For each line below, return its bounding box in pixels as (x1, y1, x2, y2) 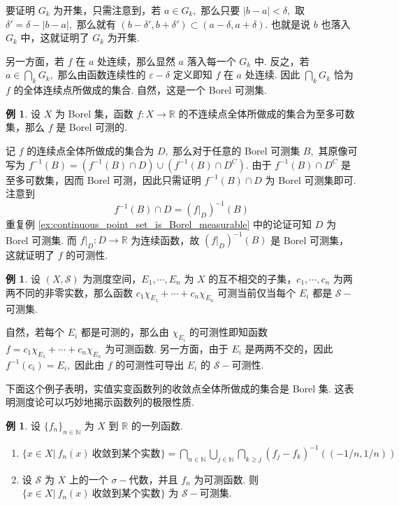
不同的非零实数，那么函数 (15, 285, 133, 299)
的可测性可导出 (115, 357, 184, 371)
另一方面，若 (6, 53, 64, 68)
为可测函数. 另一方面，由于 (105, 341, 228, 355)
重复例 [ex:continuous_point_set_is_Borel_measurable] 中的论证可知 (6, 217, 312, 232)
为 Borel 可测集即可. (265, 172, 356, 187)
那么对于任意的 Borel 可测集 (173, 143, 300, 157)
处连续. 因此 (245, 67, 300, 82)
